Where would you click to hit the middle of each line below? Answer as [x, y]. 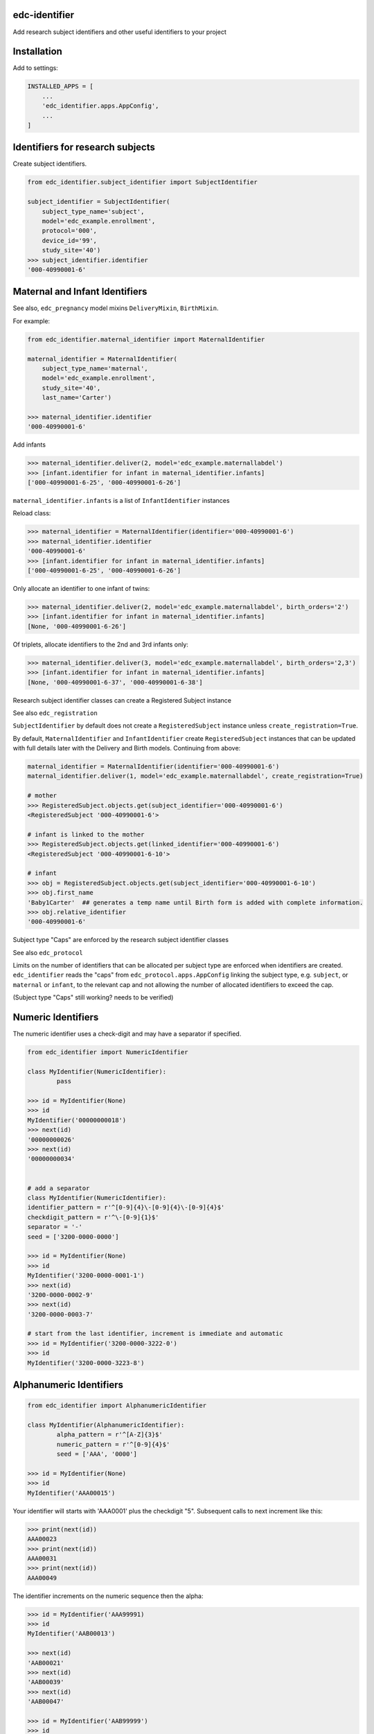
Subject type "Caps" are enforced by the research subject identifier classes [121, 940]
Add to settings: [35, 68]
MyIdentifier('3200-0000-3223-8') [86, 1363]
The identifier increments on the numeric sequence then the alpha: [108, 1596]
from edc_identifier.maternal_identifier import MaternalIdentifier [146, 339]
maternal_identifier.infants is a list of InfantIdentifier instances [121, 501]
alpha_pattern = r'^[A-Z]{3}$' [109, 1435]
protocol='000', [69, 231]
